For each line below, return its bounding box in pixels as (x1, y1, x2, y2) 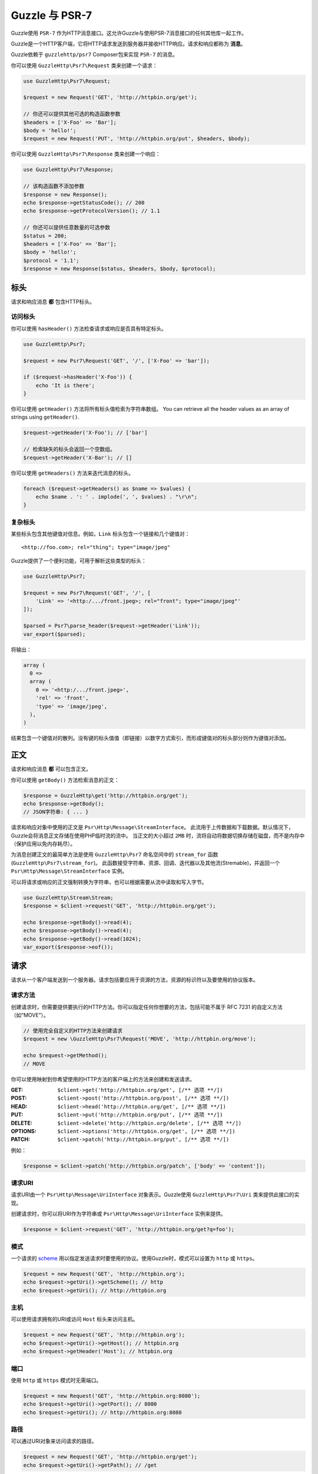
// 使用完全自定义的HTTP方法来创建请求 (23, 1028, 123, 1034)
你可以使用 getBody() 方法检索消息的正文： (11, 776, 120, 784)
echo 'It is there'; (35, 382, 95, 389)
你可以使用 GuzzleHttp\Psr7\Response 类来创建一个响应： (11, 150, 161, 157)
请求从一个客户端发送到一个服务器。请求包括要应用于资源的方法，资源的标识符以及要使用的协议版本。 (11, 976, 259, 983)
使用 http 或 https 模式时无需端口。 (11, 1377, 102, 1384)
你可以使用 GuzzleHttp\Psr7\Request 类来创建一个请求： (11, 62, 158, 69)
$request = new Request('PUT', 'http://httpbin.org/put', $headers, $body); (23, 136, 250, 142)
